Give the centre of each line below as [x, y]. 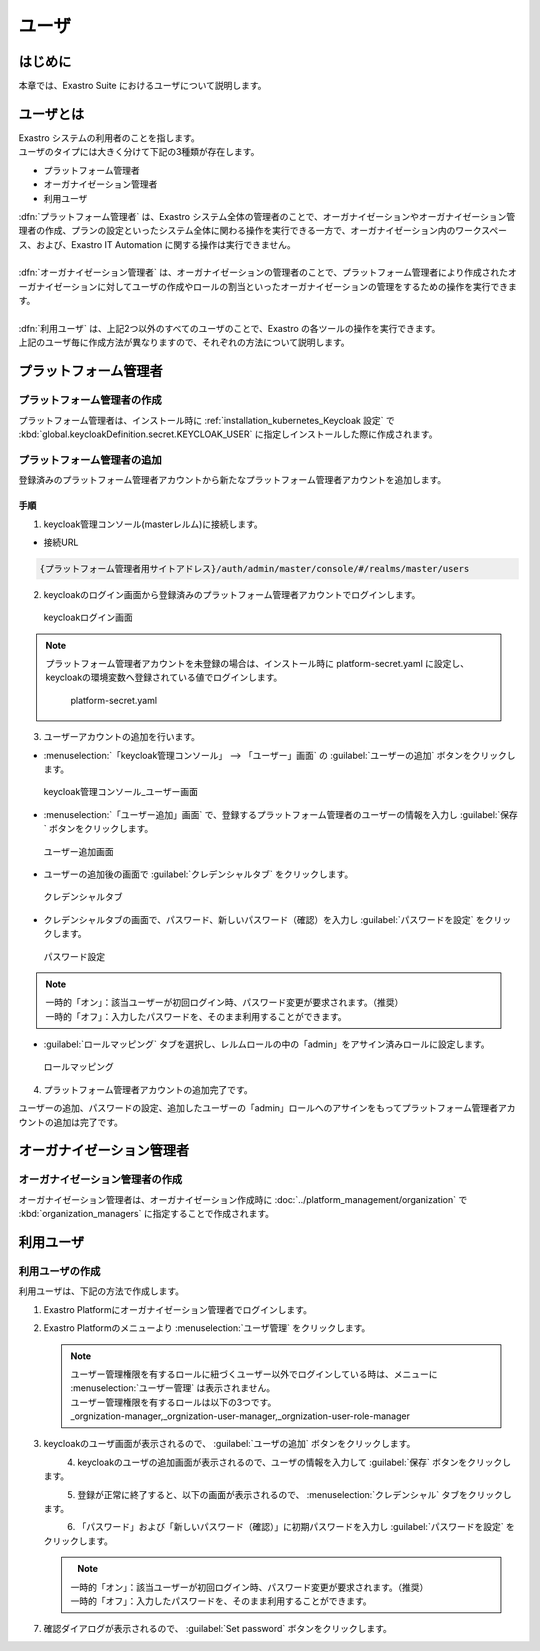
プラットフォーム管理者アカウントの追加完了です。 [148, 1089]
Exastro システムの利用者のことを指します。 [109, 137]
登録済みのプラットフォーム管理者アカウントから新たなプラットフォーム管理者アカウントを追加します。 [232, 480]
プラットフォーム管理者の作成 [90, 400]
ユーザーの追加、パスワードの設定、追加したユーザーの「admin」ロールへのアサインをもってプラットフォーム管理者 [258, 1108]
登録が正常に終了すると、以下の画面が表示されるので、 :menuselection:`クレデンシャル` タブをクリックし [294, 1494]
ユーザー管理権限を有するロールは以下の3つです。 [173, 1402]
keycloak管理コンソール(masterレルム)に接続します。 [153, 524]
